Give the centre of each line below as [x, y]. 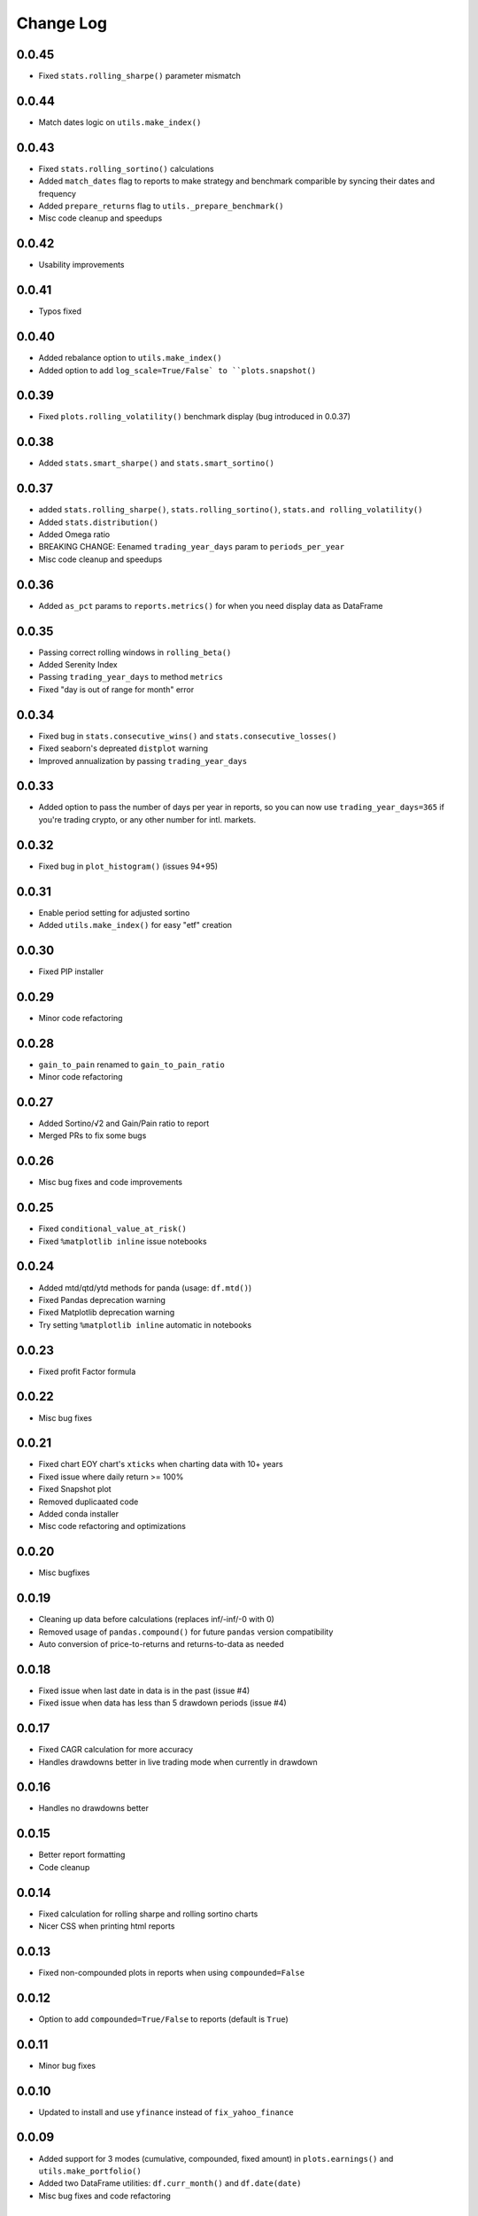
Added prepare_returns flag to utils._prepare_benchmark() [161, 206]
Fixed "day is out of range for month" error [116, 689]
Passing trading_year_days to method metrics [131, 677]
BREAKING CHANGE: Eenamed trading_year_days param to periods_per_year [192, 547]
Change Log [62, 23]
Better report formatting [82, 1855]
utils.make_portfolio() [90, 2171]
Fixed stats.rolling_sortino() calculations [126, 168]
